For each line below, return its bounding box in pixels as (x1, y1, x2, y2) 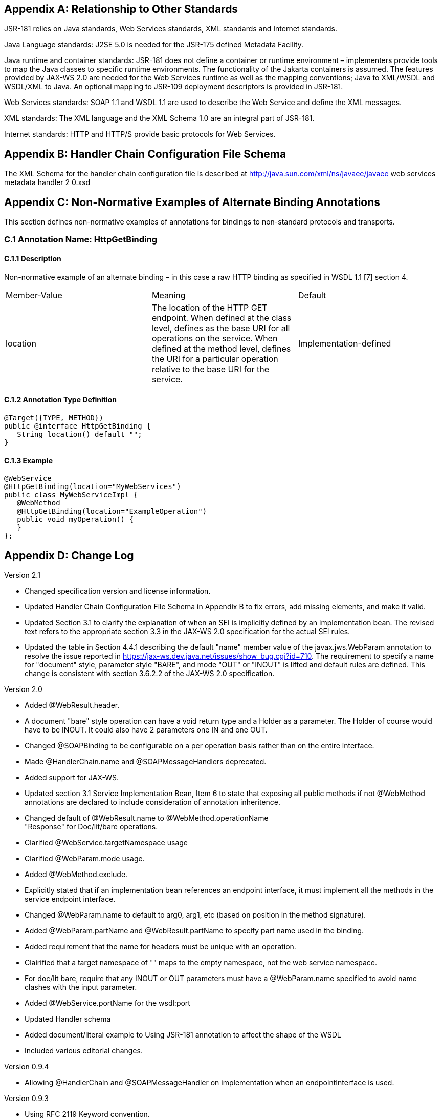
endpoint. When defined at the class (151, 312, 292, 323)
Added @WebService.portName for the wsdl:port (25, 998, 190, 1007)
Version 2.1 (4, 570, 40, 579)
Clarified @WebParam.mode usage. (25, 853, 145, 863)
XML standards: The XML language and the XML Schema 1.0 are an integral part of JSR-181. (4, 114, 315, 123)
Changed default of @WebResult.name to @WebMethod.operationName (25, 813, 269, 822)
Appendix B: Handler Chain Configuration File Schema (4, 147, 286, 160)
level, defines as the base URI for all (151, 322, 290, 333)
